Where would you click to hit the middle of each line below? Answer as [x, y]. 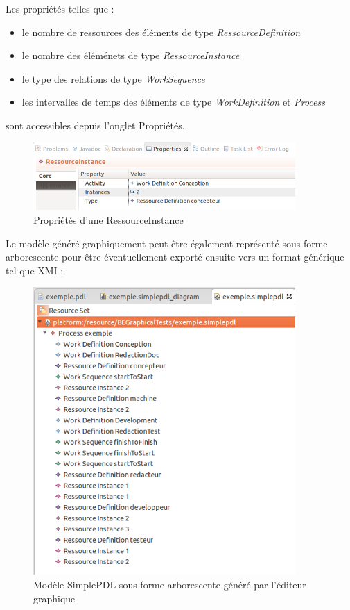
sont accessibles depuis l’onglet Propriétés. [95, 125]
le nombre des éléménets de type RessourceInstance [131, 55]
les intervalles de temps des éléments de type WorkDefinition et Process [173, 102]
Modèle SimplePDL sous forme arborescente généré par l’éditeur [170, 584]
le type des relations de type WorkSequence [113, 78]
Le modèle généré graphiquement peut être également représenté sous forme [167, 243]
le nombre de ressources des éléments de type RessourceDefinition [161, 32]
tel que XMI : [35, 270]
